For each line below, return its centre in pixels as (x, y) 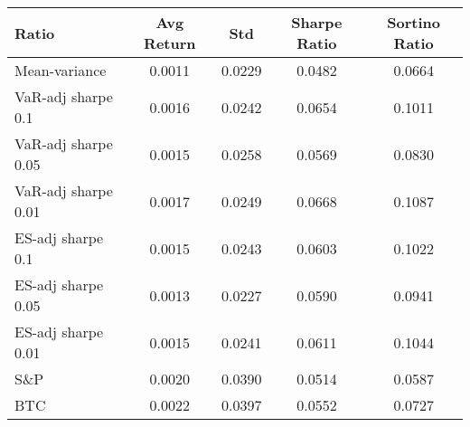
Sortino (414, 22)
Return (170, 43)
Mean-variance (61, 70)
